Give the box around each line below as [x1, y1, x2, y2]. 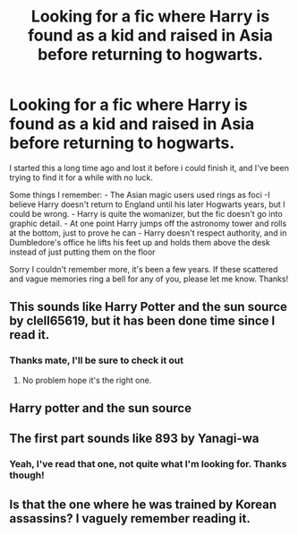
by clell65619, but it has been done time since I [9, 314, 276, 329]
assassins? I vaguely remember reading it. [9, 511, 251, 526]
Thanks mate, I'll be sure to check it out [9, 354, 183, 367]
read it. [9, 327, 50, 342]
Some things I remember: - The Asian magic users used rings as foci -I [9, 189, 270, 200]
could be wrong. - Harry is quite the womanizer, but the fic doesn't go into [9, 208, 284, 219]
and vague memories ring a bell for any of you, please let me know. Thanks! [9, 273, 289, 284]
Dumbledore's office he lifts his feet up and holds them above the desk [9, 237, 270, 247]
